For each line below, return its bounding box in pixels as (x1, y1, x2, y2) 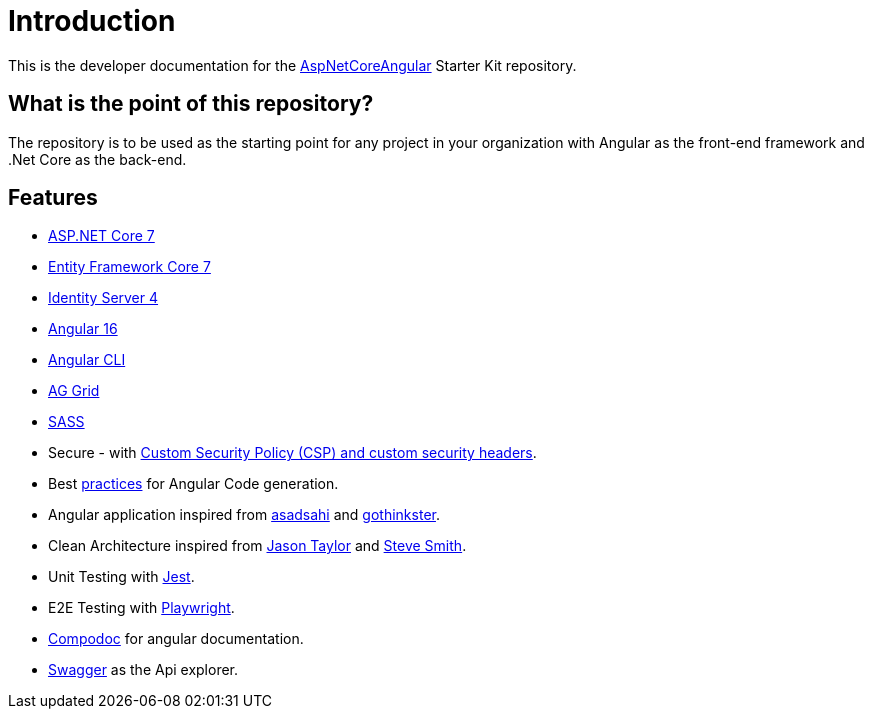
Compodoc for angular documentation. (48, 630, 304, 648)
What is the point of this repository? (8, 91, 374, 117)
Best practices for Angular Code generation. (48, 475, 339, 493)
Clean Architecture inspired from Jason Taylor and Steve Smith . (48, 537, 467, 555)
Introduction (8, 4, 176, 38)
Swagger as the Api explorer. (48, 661, 239, 679)
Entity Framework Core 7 (48, 258, 211, 276)
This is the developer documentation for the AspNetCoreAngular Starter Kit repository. (8, 56, 577, 74)
